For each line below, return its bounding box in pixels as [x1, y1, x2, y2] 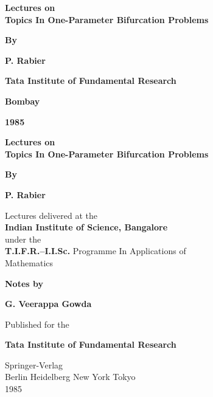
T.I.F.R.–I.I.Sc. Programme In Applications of [5, 244, 186, 257]
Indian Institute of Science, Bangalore [5, 221, 168, 233]
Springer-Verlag [5, 358, 63, 371]
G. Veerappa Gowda [5, 297, 92, 310]
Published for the [5, 317, 69, 330]
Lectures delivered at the [5, 209, 97, 221]
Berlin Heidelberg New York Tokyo [5, 370, 136, 383]
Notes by [5, 277, 43, 289]
